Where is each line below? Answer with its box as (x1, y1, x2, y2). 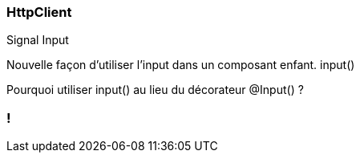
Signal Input (6, 33, 69, 47)
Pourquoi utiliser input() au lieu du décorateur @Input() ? (6, 83, 304, 97)
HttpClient (6, 4, 72, 20)
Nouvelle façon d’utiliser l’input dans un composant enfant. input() (6, 58, 355, 72)
